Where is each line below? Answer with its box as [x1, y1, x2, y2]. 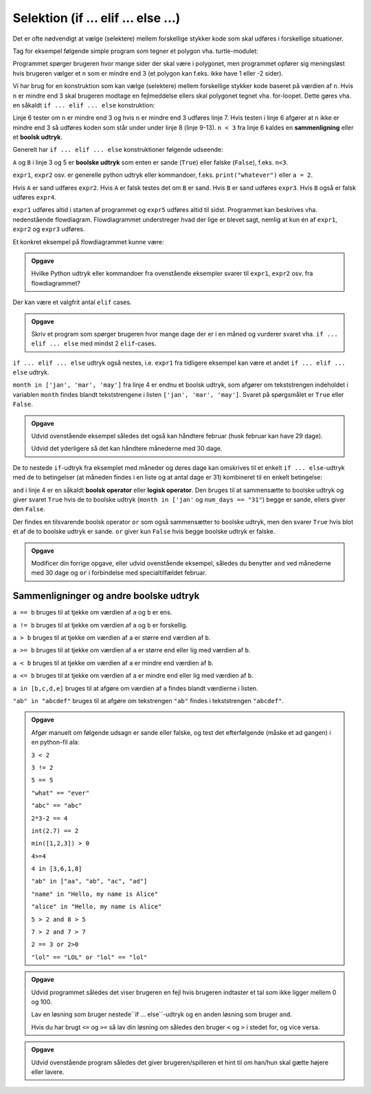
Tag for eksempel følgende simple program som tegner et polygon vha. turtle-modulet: [12, 47, 259, 55]
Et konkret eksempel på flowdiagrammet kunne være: [12, 237, 164, 246]
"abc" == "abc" [31, 802, 82, 810]
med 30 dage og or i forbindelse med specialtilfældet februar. [31, 568, 207, 577]
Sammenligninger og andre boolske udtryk [12, 590, 200, 602]
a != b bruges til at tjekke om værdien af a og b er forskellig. [12, 621, 188, 629]
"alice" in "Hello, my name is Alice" [31, 903, 162, 911]
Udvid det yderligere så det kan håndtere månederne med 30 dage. [31, 444, 223, 453]
